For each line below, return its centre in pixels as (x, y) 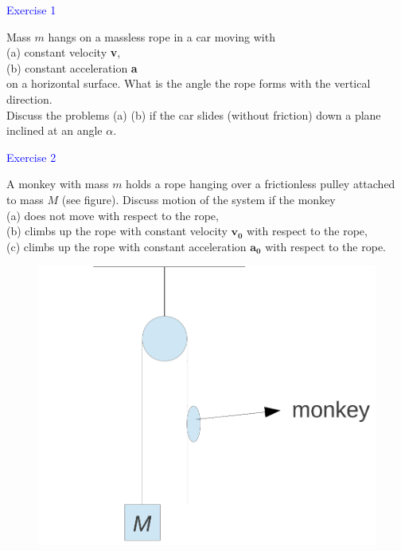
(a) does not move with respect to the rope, (113, 215)
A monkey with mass (58, 184)
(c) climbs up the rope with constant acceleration (127, 246)
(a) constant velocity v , (64, 52)
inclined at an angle (55, 130)
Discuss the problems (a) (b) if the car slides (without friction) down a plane (194, 114)
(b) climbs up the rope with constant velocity (117, 231)
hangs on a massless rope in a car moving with (162, 36)
